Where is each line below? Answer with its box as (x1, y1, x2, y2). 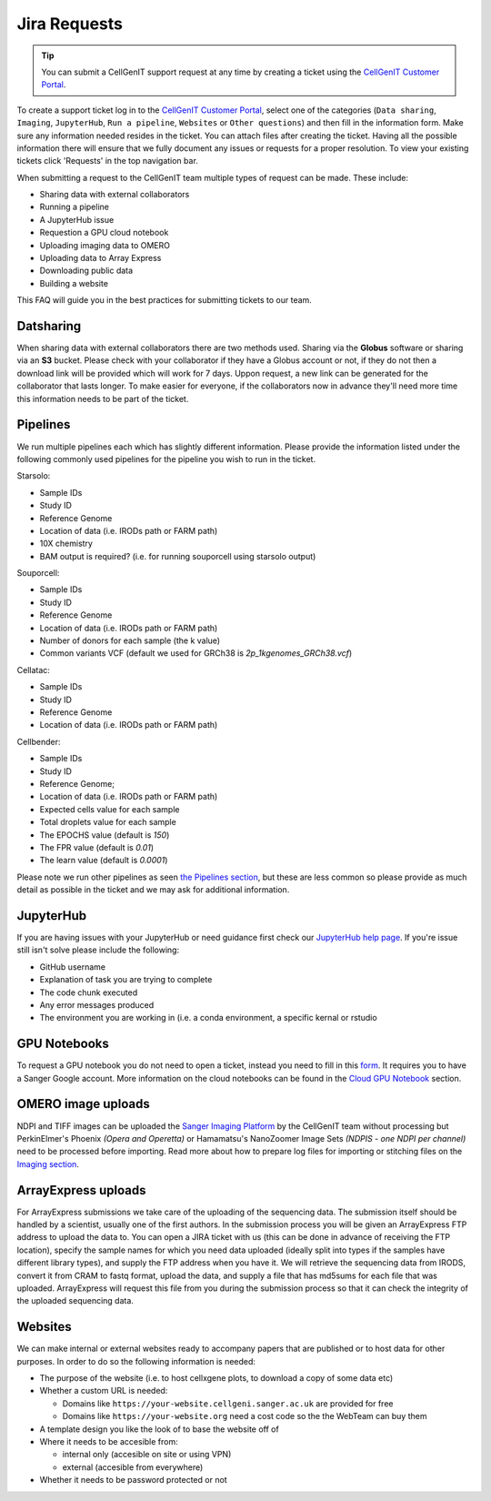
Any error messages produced (39, 999, 155, 1010)
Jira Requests (16, 14, 123, 34)
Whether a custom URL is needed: (39, 1385, 168, 1396)
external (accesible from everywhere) (62, 1461, 204, 1473)
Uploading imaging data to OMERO (39, 239, 170, 250)
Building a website (39, 277, 109, 288)
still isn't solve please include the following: (16, 944, 180, 955)
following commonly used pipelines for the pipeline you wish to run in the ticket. (16, 453, 316, 464)
